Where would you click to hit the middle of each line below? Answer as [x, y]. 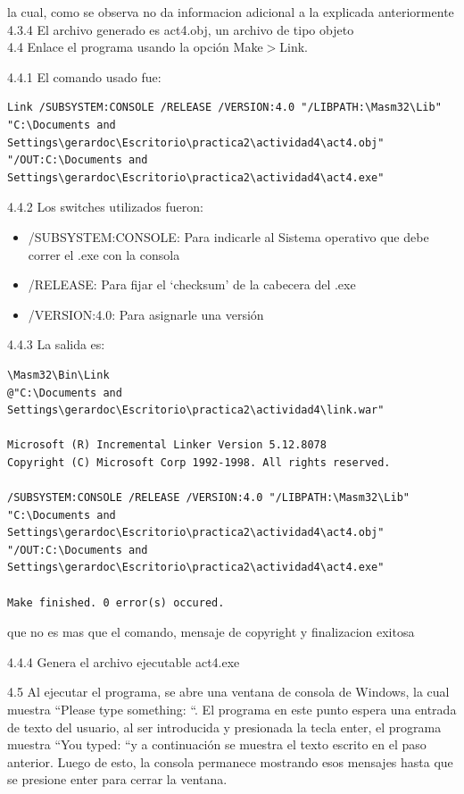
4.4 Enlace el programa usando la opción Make [135, 47]
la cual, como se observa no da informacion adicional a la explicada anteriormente [231, 12]
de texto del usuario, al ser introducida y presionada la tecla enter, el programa [224, 727]
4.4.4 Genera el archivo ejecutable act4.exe [124, 661]
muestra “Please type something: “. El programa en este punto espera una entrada [232, 709]
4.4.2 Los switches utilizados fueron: [105, 207]
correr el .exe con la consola [104, 254]
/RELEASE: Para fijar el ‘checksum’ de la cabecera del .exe [192, 284]
